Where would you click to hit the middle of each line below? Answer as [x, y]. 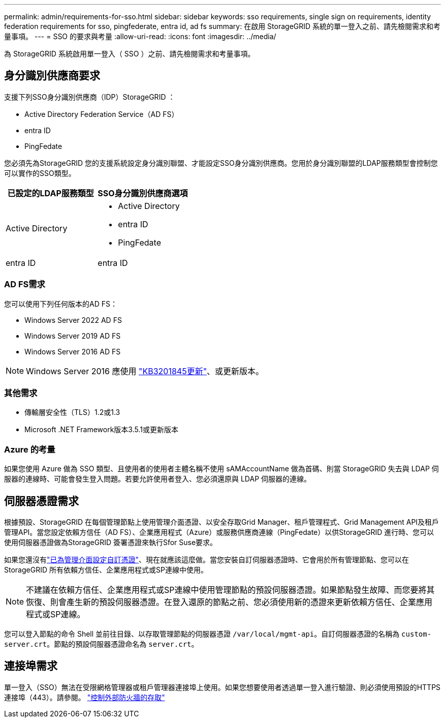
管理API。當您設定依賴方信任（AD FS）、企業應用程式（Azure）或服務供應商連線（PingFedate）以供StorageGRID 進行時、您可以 [219, 532]
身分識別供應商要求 [52, 76]
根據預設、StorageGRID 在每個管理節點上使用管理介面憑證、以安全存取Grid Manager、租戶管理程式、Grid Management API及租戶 [222, 522]
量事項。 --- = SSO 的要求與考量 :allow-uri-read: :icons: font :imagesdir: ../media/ [140, 36]
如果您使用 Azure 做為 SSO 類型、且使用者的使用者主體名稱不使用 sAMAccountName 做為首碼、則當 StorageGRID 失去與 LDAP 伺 [221, 469]
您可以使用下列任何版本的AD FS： [61, 304]
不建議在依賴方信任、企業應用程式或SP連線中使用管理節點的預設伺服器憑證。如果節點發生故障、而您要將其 [230, 590]
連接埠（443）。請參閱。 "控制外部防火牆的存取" [85, 697]
